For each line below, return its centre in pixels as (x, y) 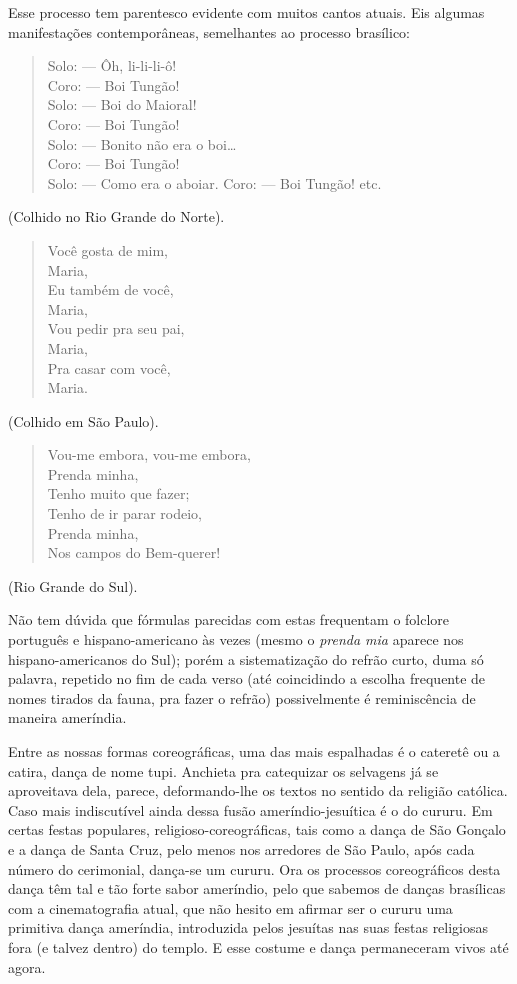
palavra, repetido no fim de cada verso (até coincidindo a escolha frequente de (247, 678)
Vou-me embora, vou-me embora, (149, 454)
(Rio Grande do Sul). (73, 585)
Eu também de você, (110, 289)
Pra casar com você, (109, 367)
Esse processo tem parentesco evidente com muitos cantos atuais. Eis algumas (246, 12)
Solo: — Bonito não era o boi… (142, 143)
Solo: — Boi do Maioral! (122, 104)
